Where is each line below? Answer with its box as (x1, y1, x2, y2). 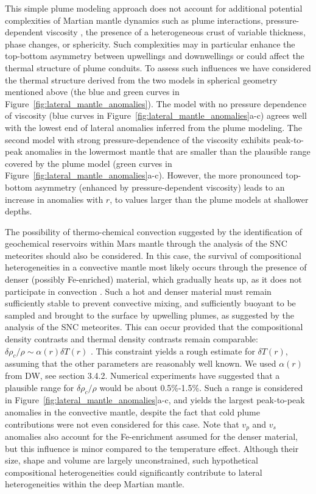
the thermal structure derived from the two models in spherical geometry (5, 73, 278, 86)
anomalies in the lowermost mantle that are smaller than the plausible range (25, 145, 311, 158)
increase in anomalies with (5, 192, 104, 205)
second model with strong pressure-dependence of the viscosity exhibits (5, 133, 270, 146)
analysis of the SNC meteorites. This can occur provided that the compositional (5, 320, 303, 333)
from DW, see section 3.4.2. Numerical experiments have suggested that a (5, 369, 280, 382)
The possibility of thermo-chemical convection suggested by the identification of (5, 225, 302, 238)
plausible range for (5, 381, 74, 393)
